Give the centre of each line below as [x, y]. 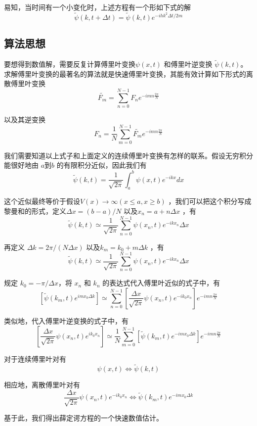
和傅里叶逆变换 [188, 64]
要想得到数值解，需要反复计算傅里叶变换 [70, 64]
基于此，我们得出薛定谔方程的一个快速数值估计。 [84, 418]
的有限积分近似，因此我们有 [102, 165]
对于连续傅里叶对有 [35, 358]
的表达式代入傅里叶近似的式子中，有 [161, 283]
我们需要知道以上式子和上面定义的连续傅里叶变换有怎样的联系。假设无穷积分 [128, 155]
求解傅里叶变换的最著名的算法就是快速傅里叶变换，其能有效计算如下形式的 [125, 73]
